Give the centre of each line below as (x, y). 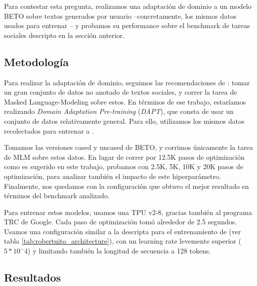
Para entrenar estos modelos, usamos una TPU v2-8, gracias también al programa (128, 212)
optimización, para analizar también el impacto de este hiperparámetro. (112, 176)
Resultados (32, 277)
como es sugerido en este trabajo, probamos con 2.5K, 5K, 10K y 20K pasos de (124, 166)
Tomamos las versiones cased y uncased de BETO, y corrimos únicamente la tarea (128, 147)
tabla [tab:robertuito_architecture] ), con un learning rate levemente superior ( (123, 241)
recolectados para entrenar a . (49, 130)
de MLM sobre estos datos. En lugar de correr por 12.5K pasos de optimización (124, 157)
